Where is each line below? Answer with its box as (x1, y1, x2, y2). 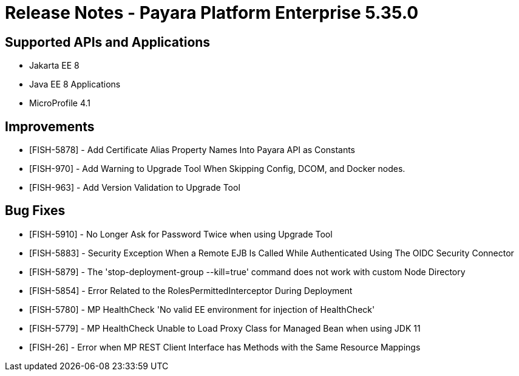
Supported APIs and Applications (5, 34, 211, 50)
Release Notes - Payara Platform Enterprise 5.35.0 (5, 2, 419, 23)
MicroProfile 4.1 (29, 98, 90, 109)
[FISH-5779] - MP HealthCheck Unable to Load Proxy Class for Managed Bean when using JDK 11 (29, 323, 421, 333)
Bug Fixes (5, 203, 66, 219)
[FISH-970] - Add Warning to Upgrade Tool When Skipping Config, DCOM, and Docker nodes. (29, 163, 405, 174)
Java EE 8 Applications (29, 79, 121, 90)
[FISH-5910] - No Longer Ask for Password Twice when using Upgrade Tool (29, 228, 333, 239)
